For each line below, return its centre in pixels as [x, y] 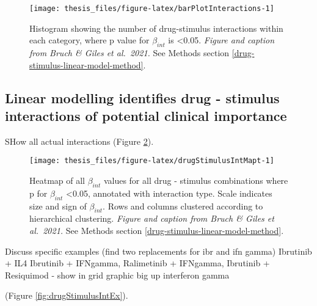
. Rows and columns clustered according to [183, 206]
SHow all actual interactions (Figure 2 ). [79, 141]
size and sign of [58, 206]
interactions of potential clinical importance [146, 116]
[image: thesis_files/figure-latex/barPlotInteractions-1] [152, 9]
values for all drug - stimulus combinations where [196, 180]
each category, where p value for [89, 40]
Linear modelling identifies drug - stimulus [142, 97]
